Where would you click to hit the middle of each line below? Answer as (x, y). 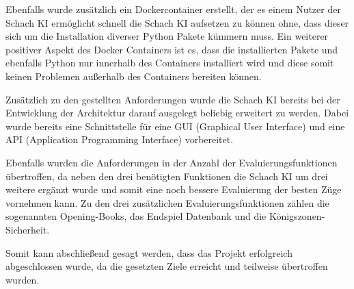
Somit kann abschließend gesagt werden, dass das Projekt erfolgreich (149, 252)
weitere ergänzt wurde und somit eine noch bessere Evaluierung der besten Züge (174, 189)
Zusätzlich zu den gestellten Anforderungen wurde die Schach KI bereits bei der (173, 99)
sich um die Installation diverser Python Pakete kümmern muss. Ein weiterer (167, 36)
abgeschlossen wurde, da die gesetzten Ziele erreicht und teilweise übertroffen (167, 266)
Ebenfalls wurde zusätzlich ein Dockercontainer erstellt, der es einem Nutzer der (173, 9)
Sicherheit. (28, 229)
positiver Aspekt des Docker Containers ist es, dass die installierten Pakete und (172, 49)
